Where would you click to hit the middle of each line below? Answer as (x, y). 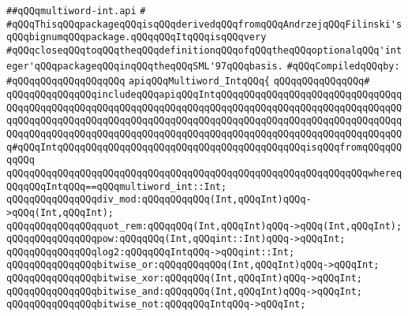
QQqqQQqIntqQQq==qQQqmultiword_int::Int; (117, 186)
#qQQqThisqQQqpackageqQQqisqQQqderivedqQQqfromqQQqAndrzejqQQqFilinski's (204, 24)
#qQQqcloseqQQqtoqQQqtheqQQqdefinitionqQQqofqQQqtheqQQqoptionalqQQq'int (204, 50)
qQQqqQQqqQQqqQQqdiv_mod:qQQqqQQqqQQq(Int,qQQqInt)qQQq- (159, 200)
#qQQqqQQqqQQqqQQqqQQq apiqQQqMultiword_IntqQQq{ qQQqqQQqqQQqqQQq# (188, 82)
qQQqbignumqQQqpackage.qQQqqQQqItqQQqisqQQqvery (137, 37)
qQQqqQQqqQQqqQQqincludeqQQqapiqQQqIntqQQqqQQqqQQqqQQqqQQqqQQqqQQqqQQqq (204, 94)
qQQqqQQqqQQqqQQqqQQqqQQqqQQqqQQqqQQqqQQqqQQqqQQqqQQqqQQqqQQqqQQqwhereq (204, 173)
